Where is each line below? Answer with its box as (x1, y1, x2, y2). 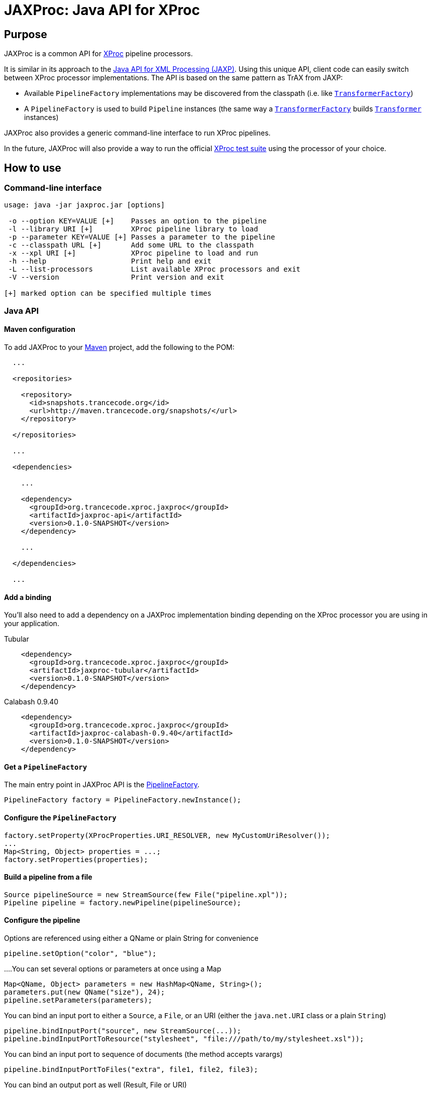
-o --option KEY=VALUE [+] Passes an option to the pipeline (8, 217, 267, 225)
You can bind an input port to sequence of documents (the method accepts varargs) (4, 1050, 283, 1059)
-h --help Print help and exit (8, 257, 212, 266)
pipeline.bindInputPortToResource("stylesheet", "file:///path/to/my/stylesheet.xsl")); (4, 1035, 364, 1043)
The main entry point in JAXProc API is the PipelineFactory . (4, 780, 200, 789)
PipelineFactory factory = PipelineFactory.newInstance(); (4, 796, 242, 804)
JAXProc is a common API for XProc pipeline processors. (4, 49, 193, 58)
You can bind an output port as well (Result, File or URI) (4, 1080, 187, 1089)
